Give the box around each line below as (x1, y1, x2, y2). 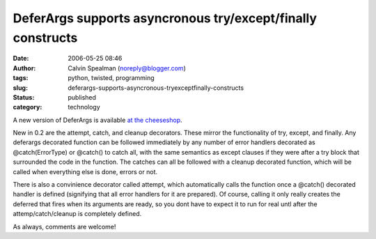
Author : (13, 63, 36, 72)
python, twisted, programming (68, 74, 155, 82)
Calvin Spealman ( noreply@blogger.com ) (68, 63, 186, 72)
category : (13, 103, 42, 111)
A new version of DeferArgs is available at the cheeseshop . (13, 116, 182, 124)
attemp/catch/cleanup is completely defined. (13, 210, 142, 218)
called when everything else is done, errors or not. (13, 167, 158, 176)
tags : (13, 74, 29, 82)
